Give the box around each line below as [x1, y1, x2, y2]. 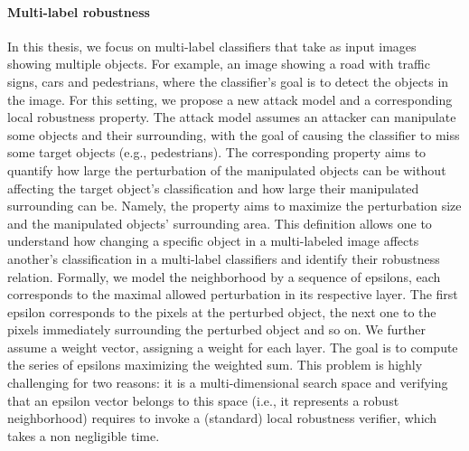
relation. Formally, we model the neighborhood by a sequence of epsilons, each [7, 267, 441, 286]
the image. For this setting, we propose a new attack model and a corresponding [7, 89, 453, 108]
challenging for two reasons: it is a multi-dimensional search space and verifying [7, 373, 448, 392]
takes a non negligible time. [7, 426, 160, 445]
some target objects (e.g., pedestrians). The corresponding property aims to [7, 143, 427, 162]
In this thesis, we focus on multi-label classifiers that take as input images [7, 36, 417, 55]
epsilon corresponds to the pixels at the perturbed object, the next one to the [7, 302, 436, 321]
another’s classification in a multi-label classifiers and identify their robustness [7, 249, 440, 268]
